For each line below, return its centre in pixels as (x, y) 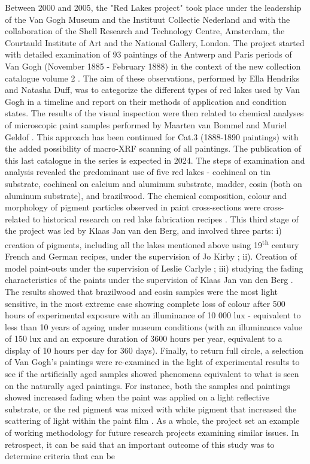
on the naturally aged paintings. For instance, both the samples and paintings (148, 385)
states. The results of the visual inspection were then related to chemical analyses (154, 113)
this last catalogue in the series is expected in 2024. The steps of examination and (155, 160)
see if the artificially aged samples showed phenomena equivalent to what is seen (152, 374)
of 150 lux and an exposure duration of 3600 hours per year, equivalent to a (144, 338)
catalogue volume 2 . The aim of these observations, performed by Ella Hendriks (152, 78)
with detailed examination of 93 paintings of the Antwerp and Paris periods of (148, 54)
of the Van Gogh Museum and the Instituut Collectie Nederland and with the (148, 19)
